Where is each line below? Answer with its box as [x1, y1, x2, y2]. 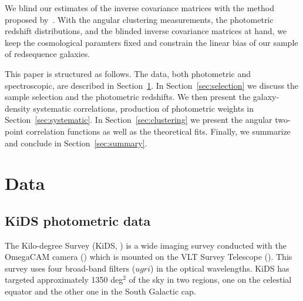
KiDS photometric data [5, 211, 151, 229]
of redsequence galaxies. [5, 48, 90, 60]
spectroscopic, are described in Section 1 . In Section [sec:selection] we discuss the [5, 79, 299, 91]
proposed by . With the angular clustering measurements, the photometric [5, 13, 274, 25]
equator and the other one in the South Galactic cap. [5, 285, 196, 297]
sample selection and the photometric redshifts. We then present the [5, 91, 251, 103]
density [5, 102, 31, 114]
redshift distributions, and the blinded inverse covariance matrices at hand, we [5, 25, 287, 37]
